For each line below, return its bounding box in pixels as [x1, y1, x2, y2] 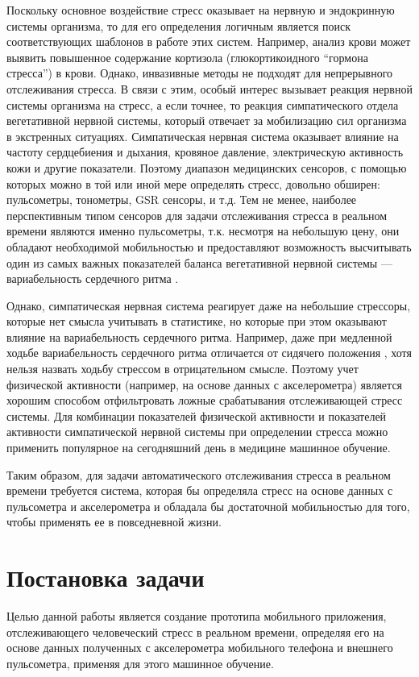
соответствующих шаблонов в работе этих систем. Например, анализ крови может [6, 33, 411, 50]
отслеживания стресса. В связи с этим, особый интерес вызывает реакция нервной [6, 80, 413, 97]
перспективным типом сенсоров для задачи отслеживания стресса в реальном [6, 206, 388, 223]
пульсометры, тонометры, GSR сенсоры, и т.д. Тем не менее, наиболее [6, 191, 357, 208]
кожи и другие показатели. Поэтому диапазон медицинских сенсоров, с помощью [6, 159, 407, 176]
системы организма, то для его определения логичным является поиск [6, 17, 351, 34]
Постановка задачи [6, 561, 205, 594]
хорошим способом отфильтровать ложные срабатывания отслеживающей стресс [6, 392, 403, 409]
